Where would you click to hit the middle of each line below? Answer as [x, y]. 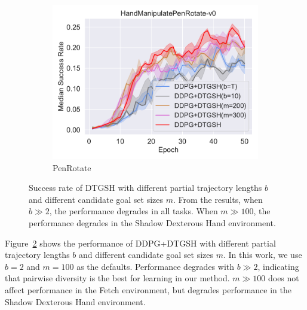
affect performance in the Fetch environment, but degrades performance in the [148, 289]
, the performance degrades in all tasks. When [133, 211]
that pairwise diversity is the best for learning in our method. [117, 278]
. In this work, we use [263, 255]
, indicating [278, 266]
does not [283, 278]
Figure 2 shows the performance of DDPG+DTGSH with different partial [140, 243]
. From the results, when [218, 199]
